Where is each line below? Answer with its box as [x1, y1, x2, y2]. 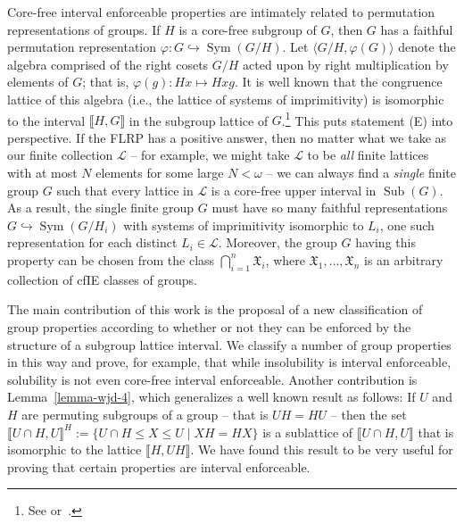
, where [265, 250, 305, 269]
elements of [7, 72, 69, 91]
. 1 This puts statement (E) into [281, 108, 453, 129]
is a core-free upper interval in [211, 180, 377, 199]
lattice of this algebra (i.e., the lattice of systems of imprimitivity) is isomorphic [7, 89, 444, 108]
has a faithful [380, 20, 453, 38]
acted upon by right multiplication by [243, 54, 449, 73]
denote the [398, 37, 456, 56]
